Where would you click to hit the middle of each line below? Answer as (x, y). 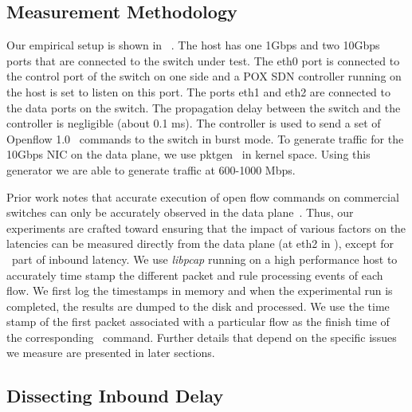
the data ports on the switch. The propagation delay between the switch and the (204, 107)
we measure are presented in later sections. (111, 353)
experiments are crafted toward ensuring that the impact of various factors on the (206, 228)
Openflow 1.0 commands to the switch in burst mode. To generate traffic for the (205, 138)
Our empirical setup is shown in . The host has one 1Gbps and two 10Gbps (193, 45)
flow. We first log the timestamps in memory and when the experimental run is (200, 290)
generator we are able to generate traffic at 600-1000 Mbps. (151, 169)
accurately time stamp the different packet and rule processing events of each (195, 275)
